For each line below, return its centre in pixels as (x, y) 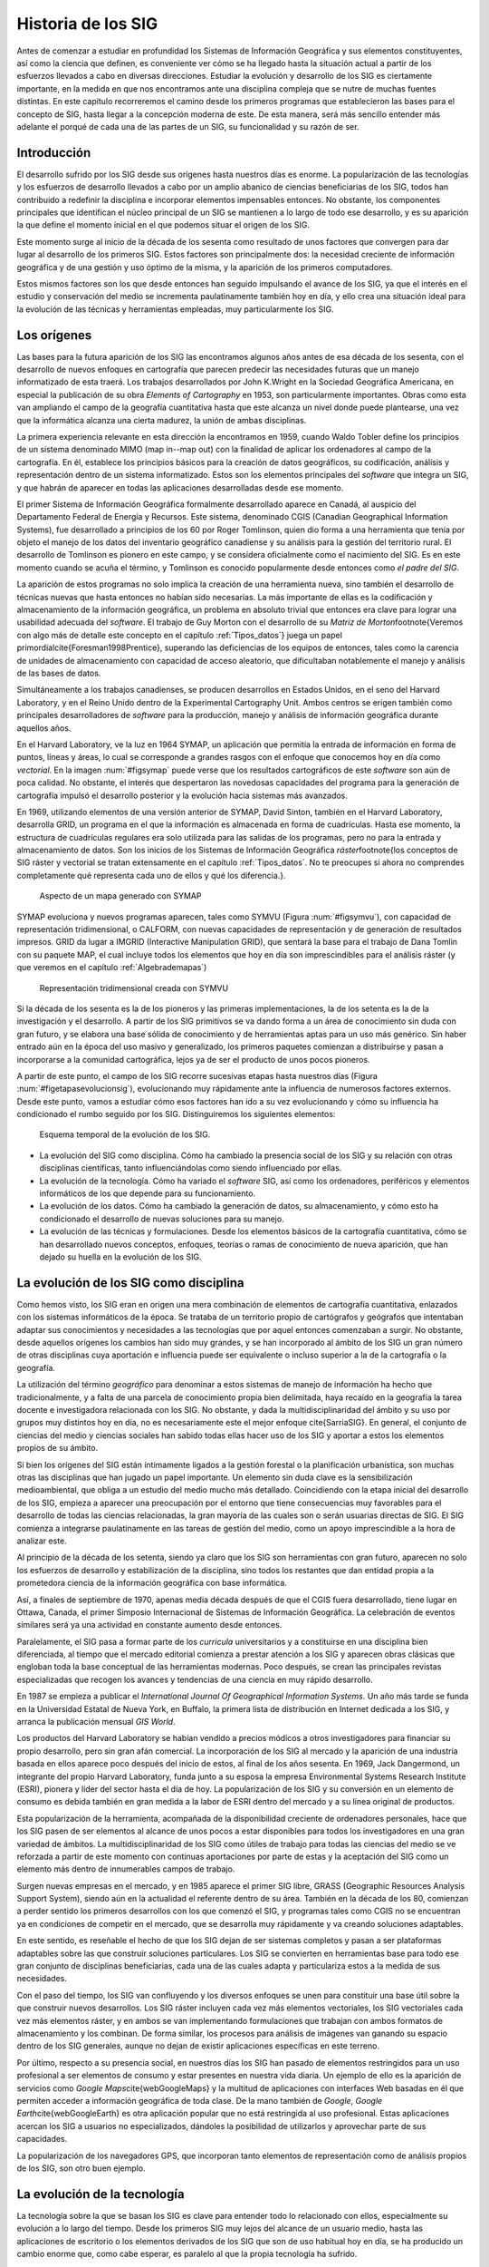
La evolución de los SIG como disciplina (130, 1283)
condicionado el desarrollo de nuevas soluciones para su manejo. (162, 1219)
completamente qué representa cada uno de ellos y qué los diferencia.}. (151, 875)
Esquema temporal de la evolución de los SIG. (125, 1134)
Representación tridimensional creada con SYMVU (134, 988)
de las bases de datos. (59, 673)
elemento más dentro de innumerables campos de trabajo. (126, 1869)
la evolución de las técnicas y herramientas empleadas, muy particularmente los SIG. (175, 309)
